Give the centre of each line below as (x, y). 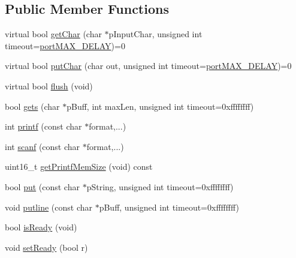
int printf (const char (43, 126)
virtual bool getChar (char (53, 34)
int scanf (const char (43, 146)
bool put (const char (42, 186)
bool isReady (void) (41, 227)
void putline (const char (49, 207)
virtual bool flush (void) (49, 85)
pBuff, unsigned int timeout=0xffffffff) (169, 207)
